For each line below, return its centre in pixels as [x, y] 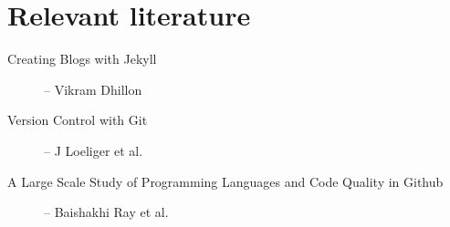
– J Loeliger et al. [94, 150]
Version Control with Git [78, 120]
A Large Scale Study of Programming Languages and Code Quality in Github [225, 181]
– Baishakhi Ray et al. [106, 212]
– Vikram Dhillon [93, 89]
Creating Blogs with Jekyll [82, 59]
